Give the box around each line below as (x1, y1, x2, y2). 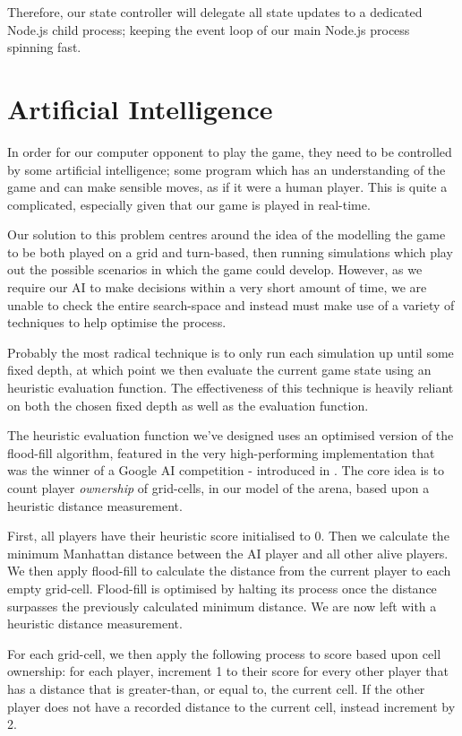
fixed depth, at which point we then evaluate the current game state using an (7, 360, 432, 379)
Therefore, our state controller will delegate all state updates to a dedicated (7, 3, 423, 21)
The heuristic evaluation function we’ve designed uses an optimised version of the (7, 426, 454, 445)
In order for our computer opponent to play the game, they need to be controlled (7, 142, 452, 160)
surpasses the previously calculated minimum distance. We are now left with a (7, 596, 437, 615)
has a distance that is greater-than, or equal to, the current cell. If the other (7, 679, 425, 697)
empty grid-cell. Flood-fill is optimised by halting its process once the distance (7, 578, 437, 597)
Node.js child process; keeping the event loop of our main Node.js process (7, 20, 410, 39)
